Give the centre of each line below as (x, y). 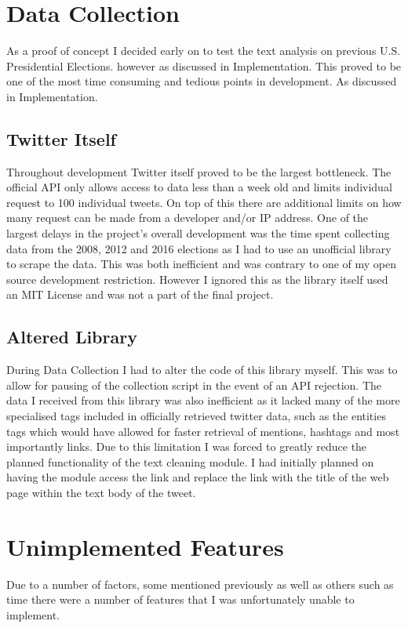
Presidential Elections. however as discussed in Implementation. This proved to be (204, 65)
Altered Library (72, 337)
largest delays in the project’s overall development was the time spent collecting (198, 233)
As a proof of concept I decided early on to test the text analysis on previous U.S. (204, 51)
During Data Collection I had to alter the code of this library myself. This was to (202, 370)
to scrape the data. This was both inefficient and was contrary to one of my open (201, 264)
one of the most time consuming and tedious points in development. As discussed (202, 81)
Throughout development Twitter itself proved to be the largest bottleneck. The (199, 171)
